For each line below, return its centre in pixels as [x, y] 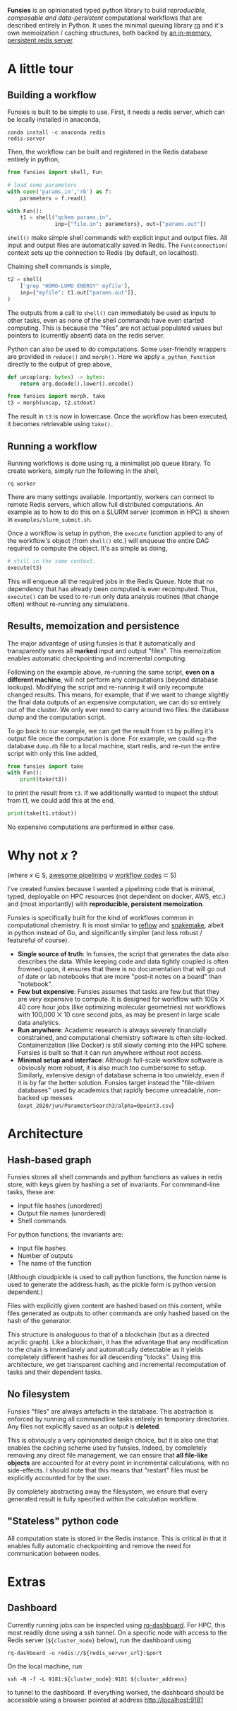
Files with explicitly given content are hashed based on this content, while [115, 1305]
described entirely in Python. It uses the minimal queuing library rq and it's [115, 25]
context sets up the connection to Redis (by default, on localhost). [103, 253]
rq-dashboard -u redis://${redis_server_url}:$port [85, 1653]
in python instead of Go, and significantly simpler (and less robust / [105, 932]
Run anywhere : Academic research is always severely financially [112, 1030]
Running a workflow [52, 446]
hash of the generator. [39, 1320]
